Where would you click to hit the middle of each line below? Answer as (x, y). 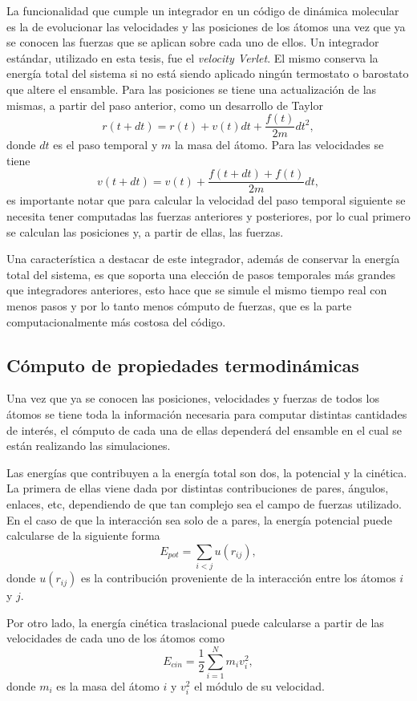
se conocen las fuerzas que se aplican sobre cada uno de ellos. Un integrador (193, 42)
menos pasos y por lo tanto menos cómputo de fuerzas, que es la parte (179, 306)
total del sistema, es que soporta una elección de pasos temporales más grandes (201, 274)
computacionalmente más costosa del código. (116, 321)
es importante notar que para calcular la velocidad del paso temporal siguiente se (206, 200)
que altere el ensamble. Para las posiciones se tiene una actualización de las (192, 89)
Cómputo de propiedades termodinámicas (183, 365)
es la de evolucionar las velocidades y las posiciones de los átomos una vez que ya (206, 26)
